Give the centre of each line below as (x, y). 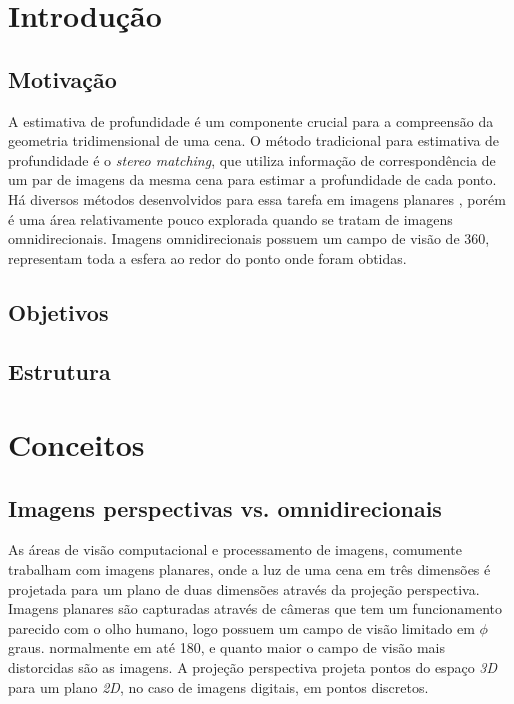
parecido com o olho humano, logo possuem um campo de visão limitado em (241, 627)
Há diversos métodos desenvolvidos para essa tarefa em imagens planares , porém (257, 198)
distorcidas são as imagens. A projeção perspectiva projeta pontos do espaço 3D (253, 667)
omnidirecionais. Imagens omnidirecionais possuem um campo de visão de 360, (249, 238)
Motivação (62, 78)
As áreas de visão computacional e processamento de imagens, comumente (235, 549)
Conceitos (76, 444)
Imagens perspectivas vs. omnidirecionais (225, 507)
